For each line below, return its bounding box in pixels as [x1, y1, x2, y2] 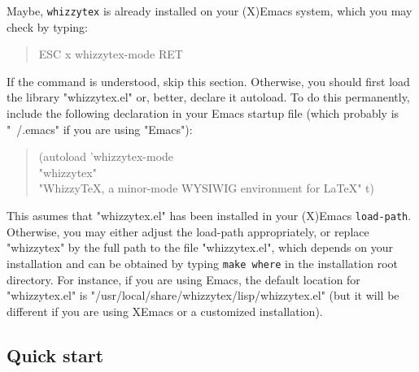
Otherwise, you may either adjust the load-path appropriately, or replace [7, 223, 369, 240]
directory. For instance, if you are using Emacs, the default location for [7, 270, 360, 288]
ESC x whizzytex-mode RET [38, 45, 183, 63]
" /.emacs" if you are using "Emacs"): [7, 120, 193, 137]
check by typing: [7, 18, 88, 35]
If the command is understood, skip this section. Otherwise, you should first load [7, 72, 410, 89]
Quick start [7, 342, 104, 367]
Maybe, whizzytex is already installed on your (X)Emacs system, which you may [7, 2, 412, 19]
